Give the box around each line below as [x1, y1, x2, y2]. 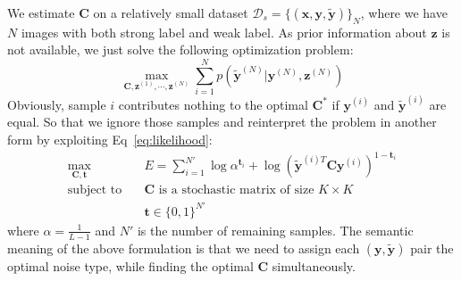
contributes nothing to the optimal [118, 95, 308, 113]
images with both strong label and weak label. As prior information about [21, 22, 427, 41]
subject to [67, 184, 122, 197]
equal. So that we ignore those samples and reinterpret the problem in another [7, 112, 437, 131]
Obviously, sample [7, 95, 106, 113]
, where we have [360, 4, 448, 21]
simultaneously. [272, 256, 356, 275]
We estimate [7, 4, 75, 21]
